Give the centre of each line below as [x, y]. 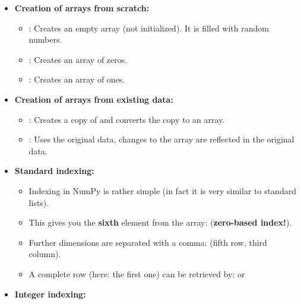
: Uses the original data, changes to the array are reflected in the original [161, 139]
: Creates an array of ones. [77, 79]
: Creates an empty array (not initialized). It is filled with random [149, 28]
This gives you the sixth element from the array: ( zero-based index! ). [160, 222]
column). [45, 254]
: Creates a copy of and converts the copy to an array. [127, 119]
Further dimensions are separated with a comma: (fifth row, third [148, 242]
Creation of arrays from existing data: [94, 99]
